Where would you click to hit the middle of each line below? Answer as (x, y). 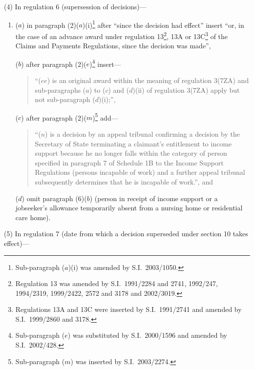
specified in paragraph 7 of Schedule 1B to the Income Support (129, 162)
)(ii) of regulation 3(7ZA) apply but (186, 90)
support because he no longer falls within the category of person (131, 153)
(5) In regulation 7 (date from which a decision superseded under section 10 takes (126, 234)
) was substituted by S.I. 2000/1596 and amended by (147, 335)
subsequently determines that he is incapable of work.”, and (124, 181)
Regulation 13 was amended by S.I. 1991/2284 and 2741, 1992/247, (116, 283)
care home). (33, 217)
